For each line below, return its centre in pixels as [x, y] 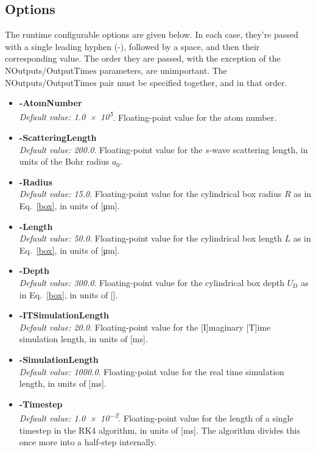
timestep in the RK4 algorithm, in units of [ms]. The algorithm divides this [160, 430]
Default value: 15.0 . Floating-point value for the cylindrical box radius [150, 194]
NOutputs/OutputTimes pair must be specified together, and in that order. [146, 82]
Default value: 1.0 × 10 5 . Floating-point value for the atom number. [148, 116]
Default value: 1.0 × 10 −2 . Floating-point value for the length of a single [156, 417]
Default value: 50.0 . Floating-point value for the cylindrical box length [150, 238]
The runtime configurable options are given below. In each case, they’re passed [152, 34]
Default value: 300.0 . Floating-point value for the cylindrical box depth [152, 282]
